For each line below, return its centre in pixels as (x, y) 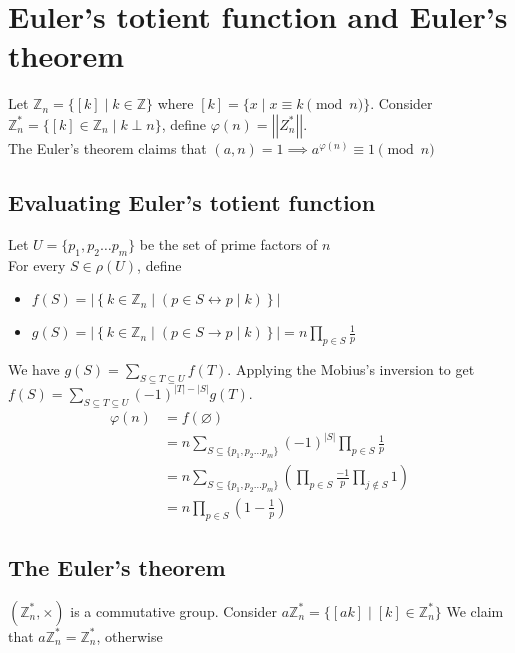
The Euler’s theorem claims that (107, 147)
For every (37, 264)
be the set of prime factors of (228, 243)
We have (34, 368)
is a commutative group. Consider (174, 610)
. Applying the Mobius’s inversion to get (351, 368)
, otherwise (129, 635)
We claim (475, 610)
